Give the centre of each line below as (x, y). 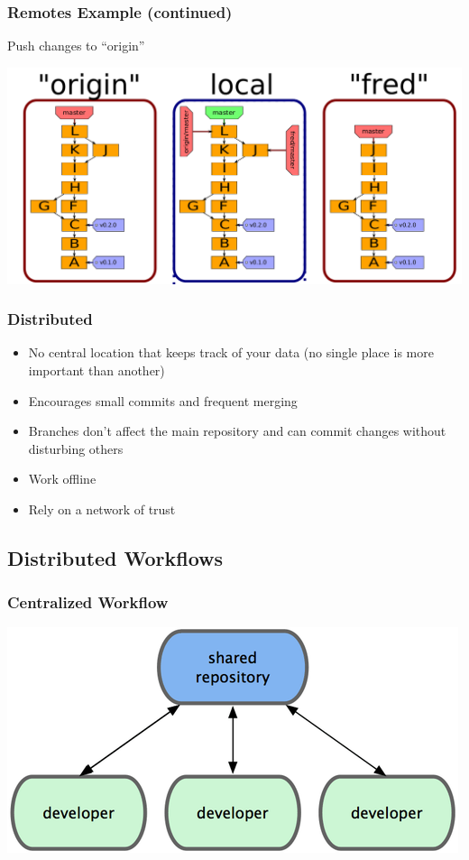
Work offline (62, 479)
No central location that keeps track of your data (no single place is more (231, 352)
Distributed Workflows (115, 557)
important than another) (97, 370)
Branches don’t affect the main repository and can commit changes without (237, 431)
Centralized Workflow (88, 602)
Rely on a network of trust (102, 509)
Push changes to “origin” (76, 46)
